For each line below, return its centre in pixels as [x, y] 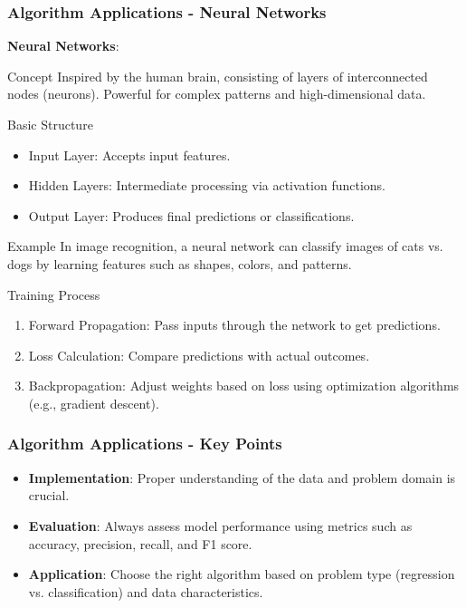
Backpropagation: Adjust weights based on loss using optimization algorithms [244, 386]
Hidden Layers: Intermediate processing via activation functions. [207, 185]
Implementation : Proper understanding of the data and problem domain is [242, 477]
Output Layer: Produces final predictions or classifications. [191, 215]
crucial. [49, 495]
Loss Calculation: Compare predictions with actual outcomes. [199, 355]
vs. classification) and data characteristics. [146, 591]
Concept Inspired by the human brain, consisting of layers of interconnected [218, 76]
